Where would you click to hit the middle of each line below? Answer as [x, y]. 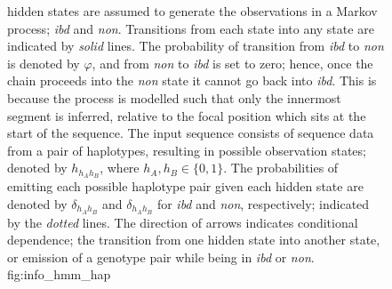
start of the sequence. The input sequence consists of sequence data [191, 133]
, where [120, 168]
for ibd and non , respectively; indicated [263, 203]
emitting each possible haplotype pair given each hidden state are [185, 186]
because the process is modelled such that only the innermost [174, 97]
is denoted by [44, 63]
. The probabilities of [281, 168]
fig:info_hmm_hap [59, 274]
